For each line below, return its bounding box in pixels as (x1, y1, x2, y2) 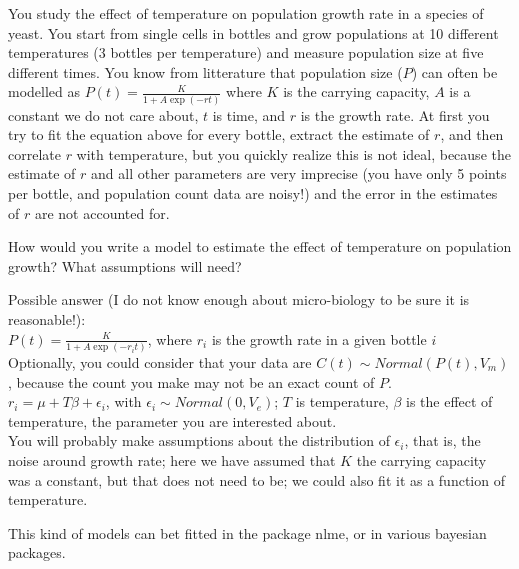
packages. (8, 542, 66, 563)
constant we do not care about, (8, 104, 199, 125)
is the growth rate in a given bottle (211, 328, 427, 349)
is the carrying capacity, (283, 81, 430, 102)
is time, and (212, 104, 286, 125)
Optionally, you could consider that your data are (8, 351, 312, 372)
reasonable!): (8, 309, 86, 330)
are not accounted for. (34, 202, 170, 223)
